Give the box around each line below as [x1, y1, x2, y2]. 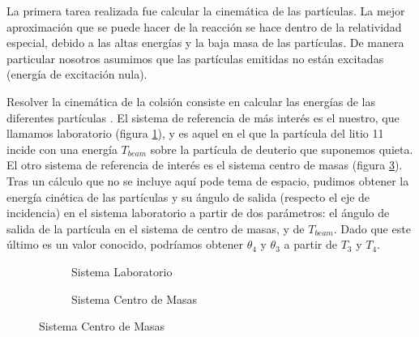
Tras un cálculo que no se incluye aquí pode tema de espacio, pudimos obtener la [6, 172, 409, 189]
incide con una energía [6, 140, 118, 157]
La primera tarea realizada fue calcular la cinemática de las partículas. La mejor [6, 2, 405, 19]
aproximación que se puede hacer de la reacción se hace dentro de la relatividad [6, 18, 402, 35]
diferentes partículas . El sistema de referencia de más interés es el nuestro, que [6, 109, 400, 126]
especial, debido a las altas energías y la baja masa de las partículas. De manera [6, 34, 404, 51]
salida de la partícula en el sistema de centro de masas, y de [6, 220, 305, 237]
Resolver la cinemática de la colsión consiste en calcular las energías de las [6, 92, 375, 109]
